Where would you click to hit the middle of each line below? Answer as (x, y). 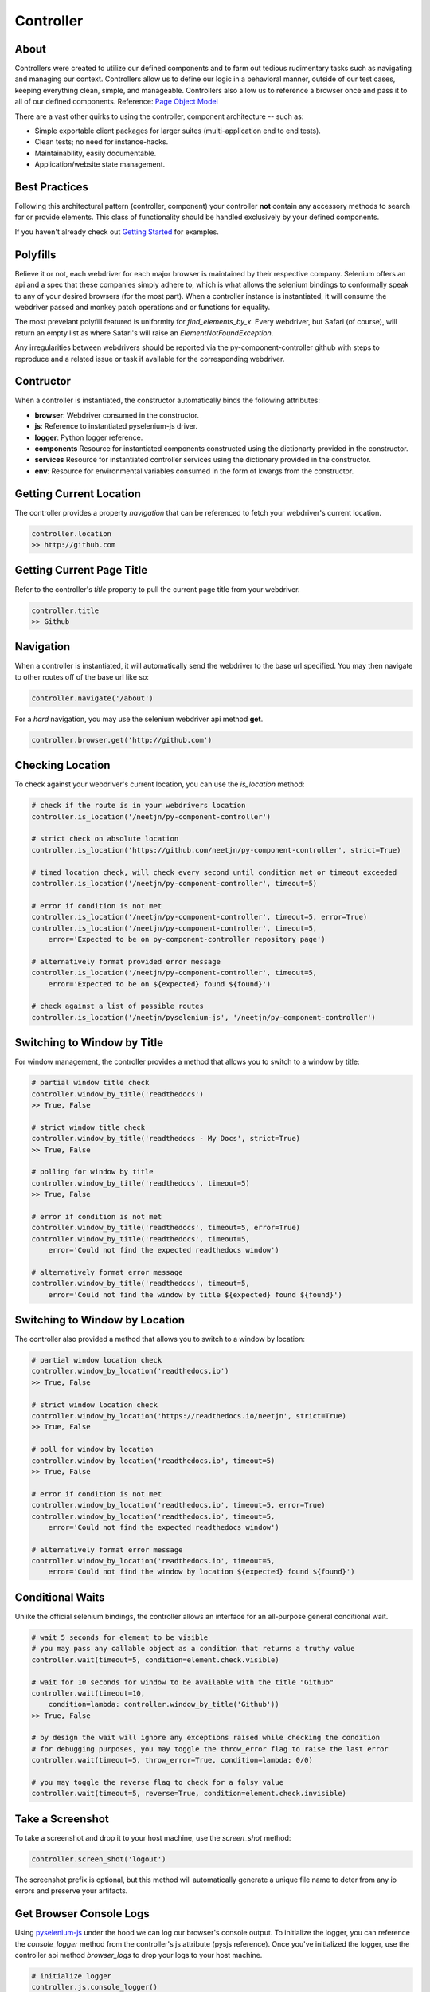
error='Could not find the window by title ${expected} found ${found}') (195, 1294)
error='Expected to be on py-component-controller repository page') (187, 939)
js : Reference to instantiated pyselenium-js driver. (116, 426)
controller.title (65, 610)
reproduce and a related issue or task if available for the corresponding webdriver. (150, 359)
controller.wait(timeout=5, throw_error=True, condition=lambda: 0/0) (172, 1760)
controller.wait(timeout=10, (88, 1693)
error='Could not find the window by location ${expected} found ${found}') (201, 1572)
